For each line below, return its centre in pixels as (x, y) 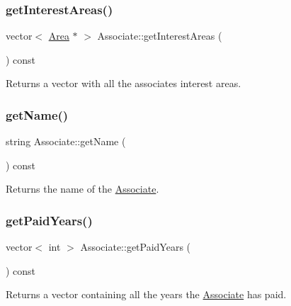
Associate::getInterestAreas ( (160, 36)
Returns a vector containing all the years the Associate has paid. (146, 294)
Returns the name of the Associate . (82, 189)
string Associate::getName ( (66, 141)
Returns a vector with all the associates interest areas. (124, 83)
